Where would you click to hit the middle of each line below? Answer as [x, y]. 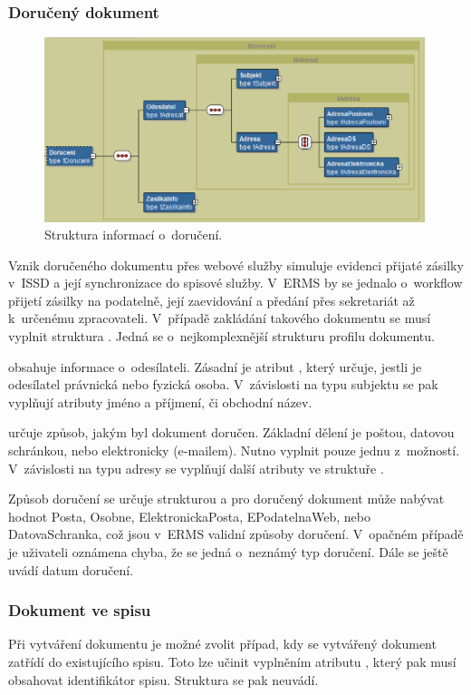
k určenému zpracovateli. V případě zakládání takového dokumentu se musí [220, 318]
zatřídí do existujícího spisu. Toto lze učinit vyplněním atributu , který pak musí [232, 661]
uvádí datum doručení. [71, 569]
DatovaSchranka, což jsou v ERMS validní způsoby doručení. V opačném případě [236, 534]
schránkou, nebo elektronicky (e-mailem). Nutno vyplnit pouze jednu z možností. [234, 450]
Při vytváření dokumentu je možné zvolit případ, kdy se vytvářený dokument [222, 644]
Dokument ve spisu [80, 610]
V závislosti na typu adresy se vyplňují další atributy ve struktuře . [196, 468]
